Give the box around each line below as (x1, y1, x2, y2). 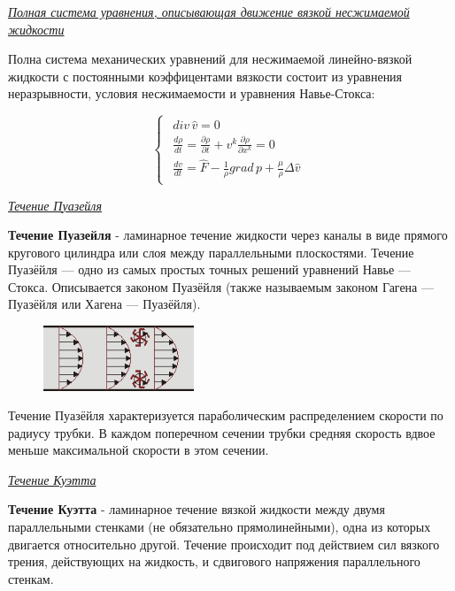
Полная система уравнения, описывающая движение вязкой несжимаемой (8, 3, 410, 20)
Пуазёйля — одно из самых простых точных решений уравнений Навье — (8, 260, 411, 279)
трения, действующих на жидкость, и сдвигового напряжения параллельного (8, 552, 420, 571)
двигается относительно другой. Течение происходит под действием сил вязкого (8, 534, 440, 553)
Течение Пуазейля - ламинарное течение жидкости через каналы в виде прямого (8, 226, 448, 244)
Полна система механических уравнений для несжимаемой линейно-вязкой (8, 50, 413, 68)
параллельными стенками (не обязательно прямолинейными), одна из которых (8, 518, 431, 536)
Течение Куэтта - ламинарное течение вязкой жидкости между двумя (8, 500, 385, 518)
